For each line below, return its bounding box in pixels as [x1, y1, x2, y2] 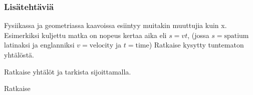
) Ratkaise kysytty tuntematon [149, 39, 244, 50]
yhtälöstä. [4, 49, 34, 59]
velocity [89, 42, 114, 49]
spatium [224, 32, 249, 39]
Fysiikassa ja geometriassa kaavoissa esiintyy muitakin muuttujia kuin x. [4, 20, 227, 30]
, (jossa [187, 29, 209, 40]
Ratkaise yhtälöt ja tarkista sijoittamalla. [4, 66, 131, 76]
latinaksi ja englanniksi [4, 39, 75, 50]
